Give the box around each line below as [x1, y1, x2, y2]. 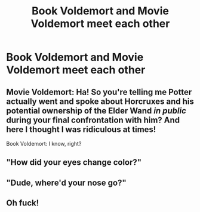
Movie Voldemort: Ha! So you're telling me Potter [6, 87, 192, 97]
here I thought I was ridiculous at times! [6, 124, 156, 134]
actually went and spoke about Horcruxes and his [6, 96, 194, 106]
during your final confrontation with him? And [6, 115, 180, 125]
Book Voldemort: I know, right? [6, 140, 82, 147]
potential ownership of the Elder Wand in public [6, 106, 187, 116]
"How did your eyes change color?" [6, 157, 142, 168]
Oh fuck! [6, 198, 39, 208]
